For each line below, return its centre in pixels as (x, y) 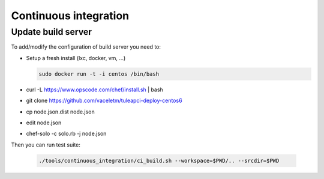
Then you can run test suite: (46, 145)
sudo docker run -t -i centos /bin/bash (99, 74)
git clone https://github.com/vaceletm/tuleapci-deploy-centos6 (104, 101)
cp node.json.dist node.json (61, 112)
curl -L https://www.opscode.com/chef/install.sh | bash (94, 89)
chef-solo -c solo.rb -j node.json (66, 134)
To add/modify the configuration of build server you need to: (86, 47)
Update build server (52, 32)
